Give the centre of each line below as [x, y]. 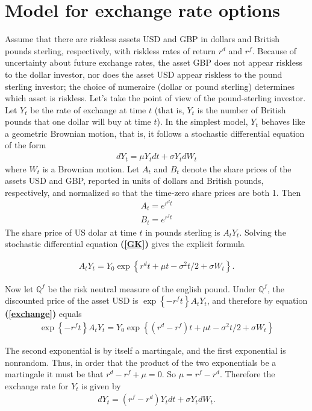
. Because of [274, 50]
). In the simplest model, [202, 121]
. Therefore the [248, 374]
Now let [19, 288]
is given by [101, 385]
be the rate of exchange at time [88, 109]
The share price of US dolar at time [71, 232]
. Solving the [263, 232]
